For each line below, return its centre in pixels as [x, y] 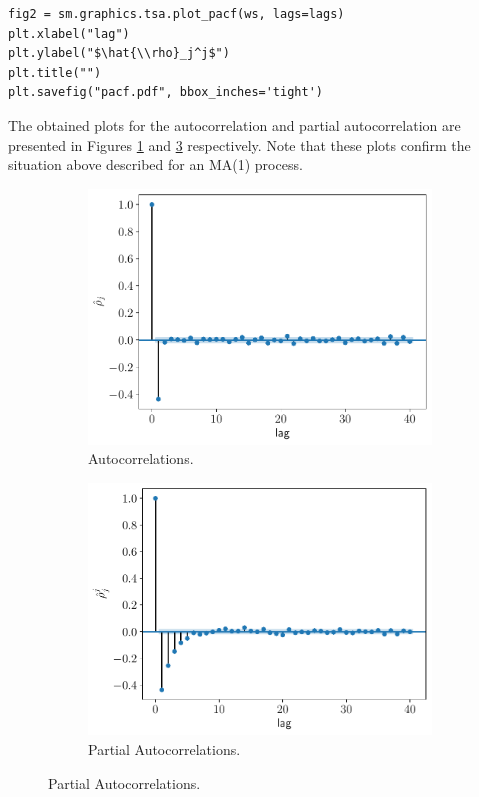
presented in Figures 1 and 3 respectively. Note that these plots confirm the [239, 144]
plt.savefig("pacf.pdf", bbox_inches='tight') [165, 92]
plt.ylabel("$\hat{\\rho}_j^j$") [119, 53]
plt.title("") [55, 72]
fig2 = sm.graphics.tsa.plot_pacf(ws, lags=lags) [176, 14]
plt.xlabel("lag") [69, 33]
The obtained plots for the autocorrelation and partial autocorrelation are [234, 124]
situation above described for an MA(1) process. [155, 164]
